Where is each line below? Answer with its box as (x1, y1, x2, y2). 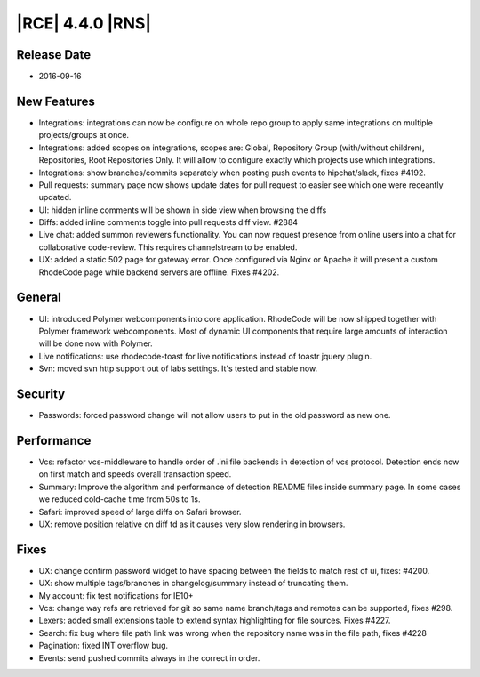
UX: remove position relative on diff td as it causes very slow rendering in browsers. (38, 519, 346, 529)
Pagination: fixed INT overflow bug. (38, 641, 169, 651)
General (16, 290, 62, 305)
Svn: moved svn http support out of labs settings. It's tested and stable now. (38, 363, 318, 374)
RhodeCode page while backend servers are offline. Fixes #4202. (38, 267, 280, 278)
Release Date (16, 47, 92, 62)
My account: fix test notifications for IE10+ (38, 590, 195, 600)
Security (16, 386, 66, 401)
